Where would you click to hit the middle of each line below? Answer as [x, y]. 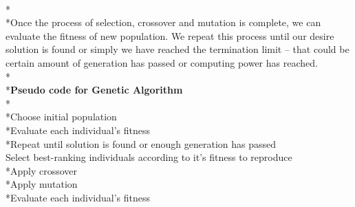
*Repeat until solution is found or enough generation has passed [141, 143]
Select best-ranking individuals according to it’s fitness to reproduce [149, 157]
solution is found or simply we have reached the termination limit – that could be [177, 49]
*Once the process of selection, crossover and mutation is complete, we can [163, 22]
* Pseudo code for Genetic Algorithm [94, 90]
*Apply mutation [42, 184]
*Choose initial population [61, 117]
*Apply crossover [42, 170]
